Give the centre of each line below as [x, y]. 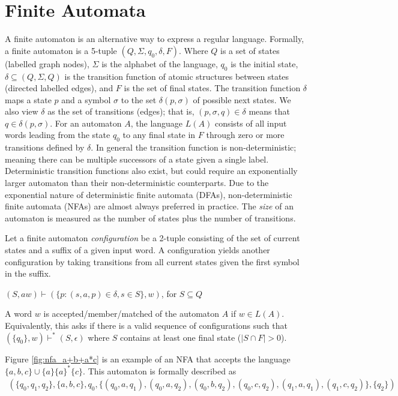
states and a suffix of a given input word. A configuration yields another [137, 250]
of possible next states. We [242, 99]
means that [269, 111]
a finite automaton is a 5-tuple [61, 50]
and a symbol [86, 99]
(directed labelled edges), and [59, 88]
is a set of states [250, 50]
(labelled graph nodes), [47, 63]
